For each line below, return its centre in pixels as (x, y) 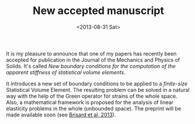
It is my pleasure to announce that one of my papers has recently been (91, 53)
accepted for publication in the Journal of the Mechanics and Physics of (93, 60)
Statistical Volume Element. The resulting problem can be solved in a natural (98, 89)
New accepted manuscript (98, 11)
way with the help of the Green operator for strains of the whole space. (92, 96)
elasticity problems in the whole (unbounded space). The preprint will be (94, 108)
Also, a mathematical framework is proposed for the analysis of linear (90, 102)
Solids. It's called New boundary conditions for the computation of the (91, 66)
